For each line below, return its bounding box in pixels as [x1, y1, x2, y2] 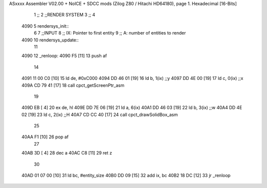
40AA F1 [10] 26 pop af [21, 134, 69, 140]
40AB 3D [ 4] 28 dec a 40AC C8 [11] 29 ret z [21, 150, 112, 156]
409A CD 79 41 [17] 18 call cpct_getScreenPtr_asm [21, 82, 125, 88]
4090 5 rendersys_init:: [21, 23, 69, 29]
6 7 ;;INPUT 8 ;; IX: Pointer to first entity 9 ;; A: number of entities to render [34, 30, 186, 36]
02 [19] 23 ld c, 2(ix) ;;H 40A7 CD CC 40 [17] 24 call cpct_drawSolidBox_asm [21, 112, 178, 117]
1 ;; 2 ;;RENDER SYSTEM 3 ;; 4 [34, 12, 95, 18]
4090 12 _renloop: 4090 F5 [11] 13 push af [21, 53, 107, 59]
